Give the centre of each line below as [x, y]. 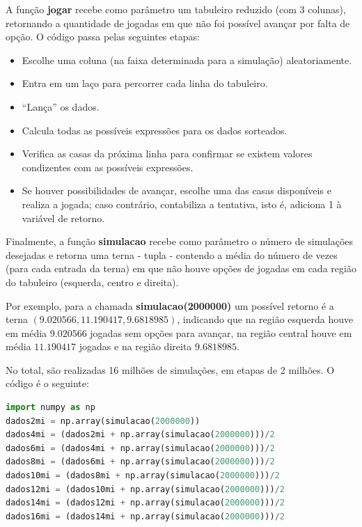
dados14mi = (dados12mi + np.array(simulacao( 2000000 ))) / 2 [145, 503]
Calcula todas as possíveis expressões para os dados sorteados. [155, 130]
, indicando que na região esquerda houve [265, 319]
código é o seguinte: [47, 383]
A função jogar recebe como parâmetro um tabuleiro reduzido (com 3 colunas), [176, 9]
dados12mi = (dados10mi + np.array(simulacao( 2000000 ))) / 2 [145, 489]
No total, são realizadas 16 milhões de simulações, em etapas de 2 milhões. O [170, 369]
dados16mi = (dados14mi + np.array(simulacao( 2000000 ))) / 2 [145, 516]
